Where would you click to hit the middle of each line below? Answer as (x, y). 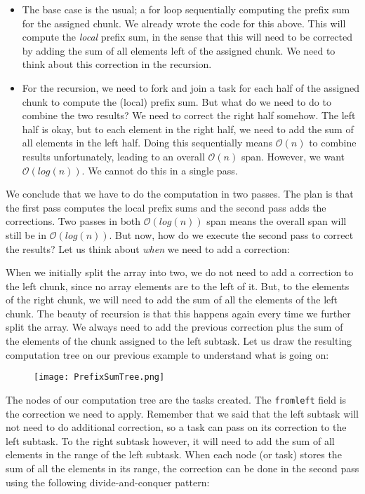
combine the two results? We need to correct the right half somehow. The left (189, 115)
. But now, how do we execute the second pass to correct (231, 234)
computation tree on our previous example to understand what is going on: (167, 354)
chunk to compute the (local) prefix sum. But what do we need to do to (177, 101)
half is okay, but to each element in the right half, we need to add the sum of (188, 129)
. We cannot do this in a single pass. (160, 170)
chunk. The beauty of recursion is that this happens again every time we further (178, 313)
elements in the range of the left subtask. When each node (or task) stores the (174, 454)
